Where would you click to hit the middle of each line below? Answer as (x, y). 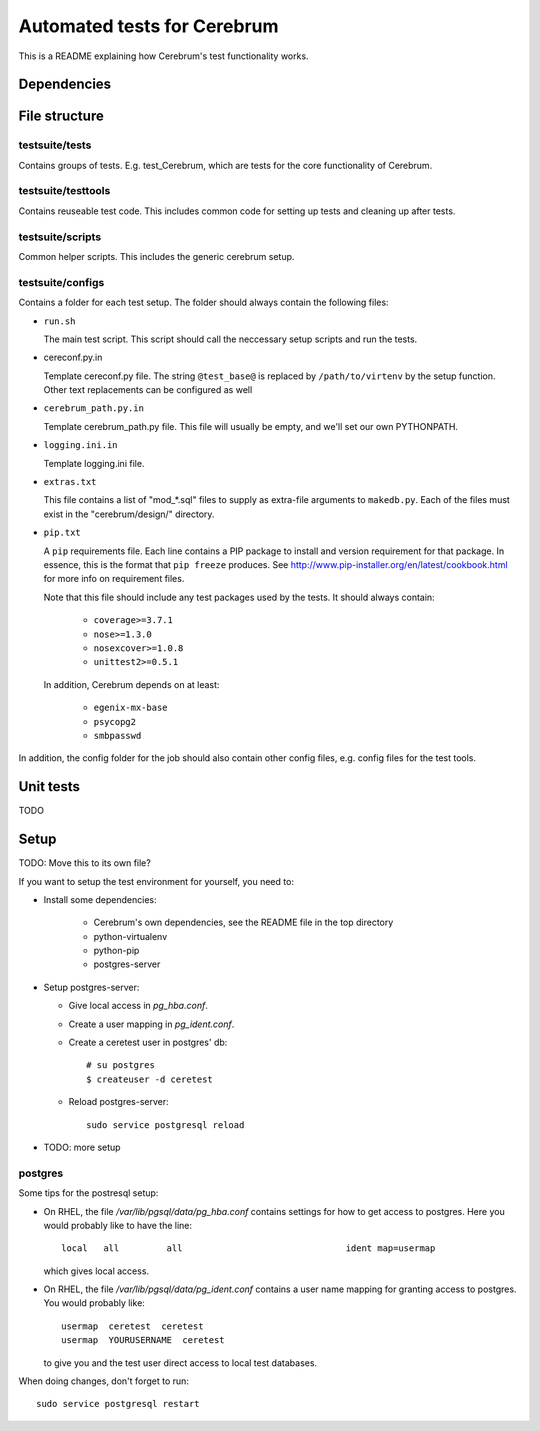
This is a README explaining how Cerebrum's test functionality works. (163, 56)
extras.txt (70, 482)
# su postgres (120, 1065)
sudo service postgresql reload (165, 1124)
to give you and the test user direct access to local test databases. (180, 1362)
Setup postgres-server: (91, 987)
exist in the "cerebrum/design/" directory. (129, 514)
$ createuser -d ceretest (150, 1079)
